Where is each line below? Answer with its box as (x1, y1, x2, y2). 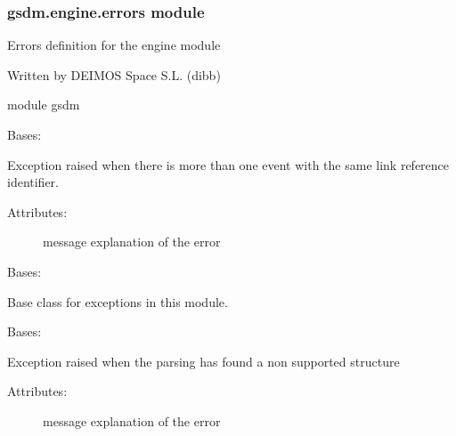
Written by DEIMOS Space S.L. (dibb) (7, 65, 221, 84)
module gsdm (7, 95, 80, 114)
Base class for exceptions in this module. (7, 292, 228, 311)
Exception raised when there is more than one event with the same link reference (7, 155, 450, 174)
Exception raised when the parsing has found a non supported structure (7, 351, 400, 370)
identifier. (7, 173, 60, 191)
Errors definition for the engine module (7, 36, 221, 54)
